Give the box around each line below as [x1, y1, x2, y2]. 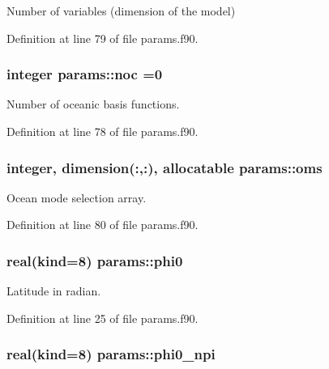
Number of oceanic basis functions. [6, 95, 180, 112]
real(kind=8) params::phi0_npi [6, 344, 216, 364]
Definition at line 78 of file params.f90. [6, 123, 199, 139]
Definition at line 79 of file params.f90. [6, 29, 199, 46]
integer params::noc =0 [6, 64, 163, 84]
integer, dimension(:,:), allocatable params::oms [6, 157, 323, 177]
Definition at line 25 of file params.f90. [6, 309, 199, 326]
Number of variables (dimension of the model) [6, 2, 236, 19]
